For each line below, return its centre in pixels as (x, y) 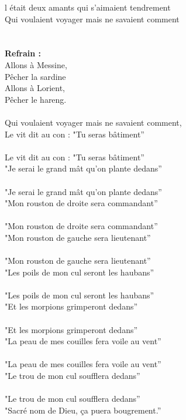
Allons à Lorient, (35, 88)
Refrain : (23, 53)
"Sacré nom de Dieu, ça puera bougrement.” (83, 410)
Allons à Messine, (36, 64)
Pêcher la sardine (35, 76)
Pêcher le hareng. (36, 99)
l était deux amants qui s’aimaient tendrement (88, 7)
